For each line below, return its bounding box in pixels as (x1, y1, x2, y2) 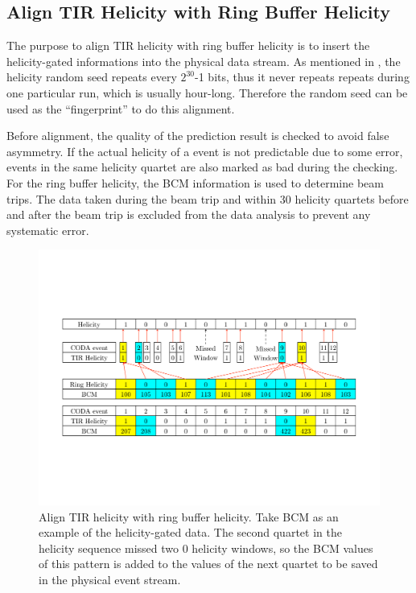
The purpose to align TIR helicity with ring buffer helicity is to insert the (6, 37, 370, 54)
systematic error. (6, 221, 89, 238)
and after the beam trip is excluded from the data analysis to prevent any (6, 206, 371, 223)
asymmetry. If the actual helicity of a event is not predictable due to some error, (6, 142, 403, 159)
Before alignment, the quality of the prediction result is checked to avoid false (6, 127, 389, 144)
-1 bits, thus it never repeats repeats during (195, 68, 410, 85)
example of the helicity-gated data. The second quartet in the (39, 524, 342, 541)
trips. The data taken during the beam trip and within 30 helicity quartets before (6, 190, 409, 207)
